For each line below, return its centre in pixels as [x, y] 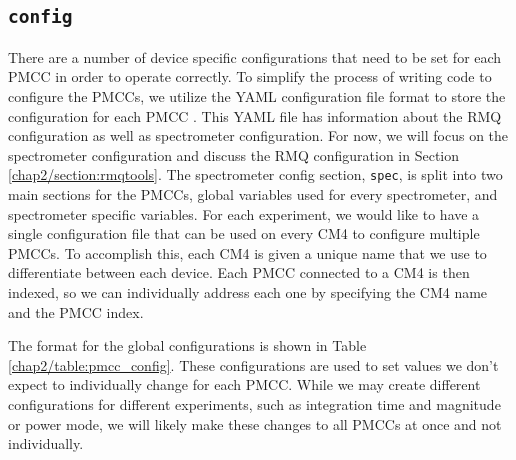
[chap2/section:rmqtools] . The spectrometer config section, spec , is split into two [255, 174]
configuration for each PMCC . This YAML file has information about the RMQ [255, 115]
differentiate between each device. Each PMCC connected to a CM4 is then [239, 272]
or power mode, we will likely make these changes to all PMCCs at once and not [255, 423]
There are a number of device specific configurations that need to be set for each [255, 56]
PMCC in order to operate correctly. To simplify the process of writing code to [250, 76]
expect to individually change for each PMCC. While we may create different [244, 384]
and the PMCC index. [76, 311]
